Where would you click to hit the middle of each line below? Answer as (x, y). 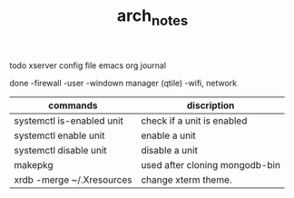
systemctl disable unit (60, 150)
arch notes (152, 17)
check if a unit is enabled (194, 121)
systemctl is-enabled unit (69, 121)
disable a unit (169, 150)
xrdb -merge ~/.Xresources (73, 180)
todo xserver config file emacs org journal (88, 65)
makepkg (34, 164)
